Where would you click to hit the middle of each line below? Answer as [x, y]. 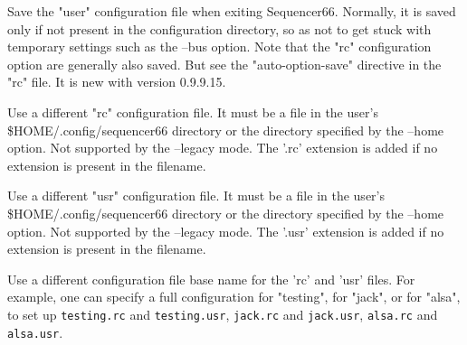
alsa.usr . [35, 332]
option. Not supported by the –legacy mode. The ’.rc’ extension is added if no [223, 148]
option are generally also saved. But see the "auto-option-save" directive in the [224, 64]
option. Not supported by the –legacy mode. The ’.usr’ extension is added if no [226, 231]
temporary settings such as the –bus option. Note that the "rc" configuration [219, 47]
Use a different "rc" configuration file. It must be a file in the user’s [193, 112]
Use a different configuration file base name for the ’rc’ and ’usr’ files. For [211, 279]
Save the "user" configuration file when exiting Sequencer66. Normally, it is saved [232, 11]
